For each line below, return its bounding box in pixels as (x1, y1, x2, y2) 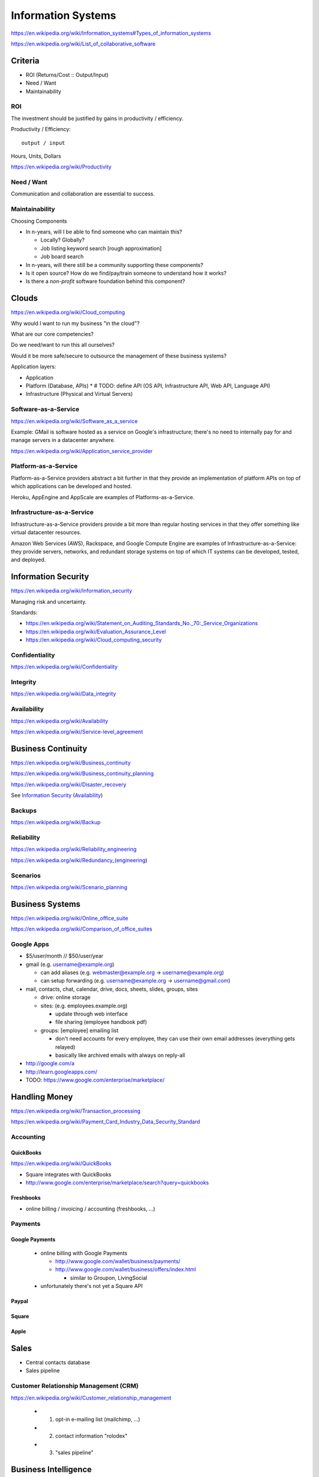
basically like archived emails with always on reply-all (55, 1052, 185, 1059)
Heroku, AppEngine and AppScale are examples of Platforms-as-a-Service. (11, 493, 195, 500)
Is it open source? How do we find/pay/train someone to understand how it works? (25, 269, 227, 276)
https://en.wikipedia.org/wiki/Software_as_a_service (11, 417, 138, 425)
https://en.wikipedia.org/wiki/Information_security (11, 587, 132, 594)
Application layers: (11, 363, 56, 370)
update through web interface (55, 1010, 128, 1017)
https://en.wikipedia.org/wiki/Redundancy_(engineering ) (11, 857, 148, 864)
